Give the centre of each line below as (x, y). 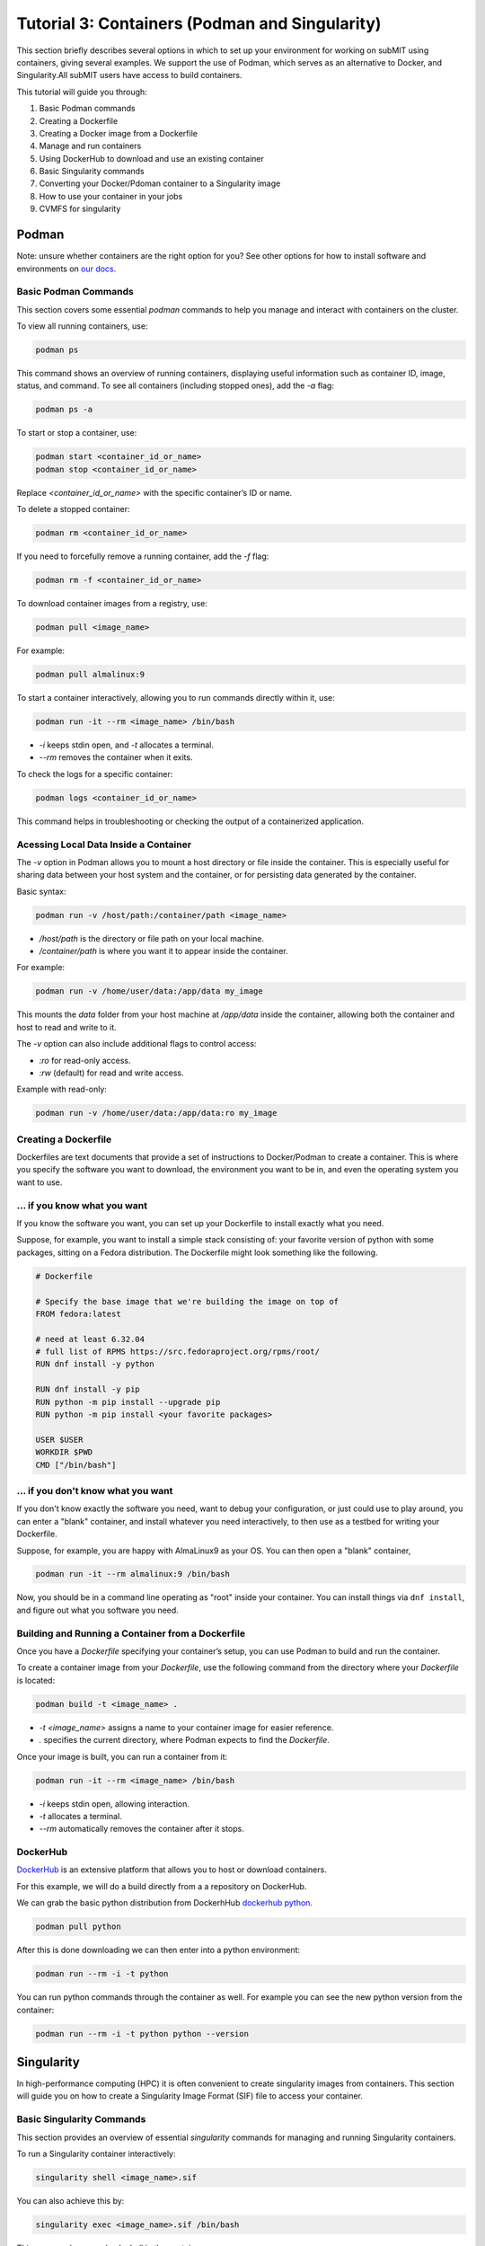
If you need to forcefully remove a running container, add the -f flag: (143, 556)
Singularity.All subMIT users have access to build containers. (129, 75)
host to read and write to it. (66, 1027)
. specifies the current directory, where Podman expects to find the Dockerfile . (184, 1740)
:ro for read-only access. (85, 1060)
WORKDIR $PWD (64, 1452)
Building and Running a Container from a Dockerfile (131, 1633)
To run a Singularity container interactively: (96, 2153)
